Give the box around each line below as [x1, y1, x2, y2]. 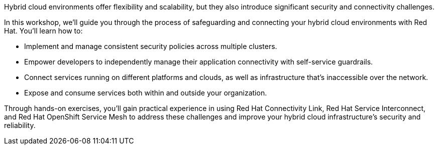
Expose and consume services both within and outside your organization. [24, 88, 267, 97]
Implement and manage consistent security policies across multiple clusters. [24, 42, 277, 50]
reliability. [4, 121, 36, 129]
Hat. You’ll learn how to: [4, 26, 83, 35]
